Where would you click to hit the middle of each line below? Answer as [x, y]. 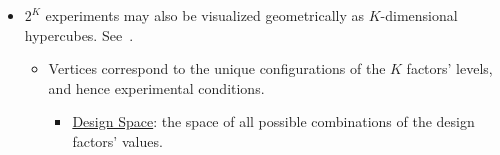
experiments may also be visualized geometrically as [205, 15]
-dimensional [419, 15]
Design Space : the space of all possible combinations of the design [273, 121]
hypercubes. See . [79, 34]
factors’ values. [117, 140]
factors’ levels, [449, 68]
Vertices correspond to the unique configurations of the [217, 68]
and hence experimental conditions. [156, 87]
